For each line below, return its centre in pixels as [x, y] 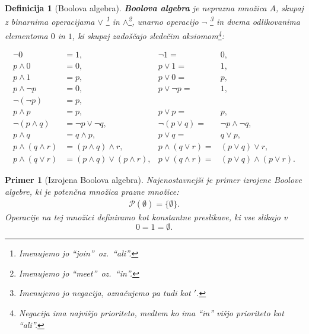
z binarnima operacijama [50, 22]
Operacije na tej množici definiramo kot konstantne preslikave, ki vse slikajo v [146, 216]
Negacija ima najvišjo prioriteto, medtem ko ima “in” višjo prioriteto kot [151, 313]
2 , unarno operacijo [163, 21]
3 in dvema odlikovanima [255, 21]
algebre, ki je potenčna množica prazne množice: [92, 191]
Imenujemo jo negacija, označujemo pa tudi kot [105, 293]
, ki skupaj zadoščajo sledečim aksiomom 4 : [148, 34]
